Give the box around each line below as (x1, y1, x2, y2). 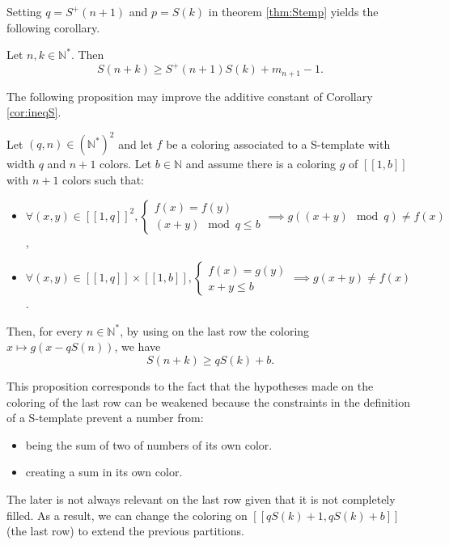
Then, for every (6, 322, 83, 339)
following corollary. (6, 19, 100, 36)
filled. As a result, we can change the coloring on (6, 506, 248, 523)
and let (118, 135, 153, 152)
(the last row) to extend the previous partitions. (6, 522, 244, 539)
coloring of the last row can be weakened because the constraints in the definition (6, 393, 410, 410)
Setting (6, 3, 42, 19)
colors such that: (62, 171, 145, 188)
